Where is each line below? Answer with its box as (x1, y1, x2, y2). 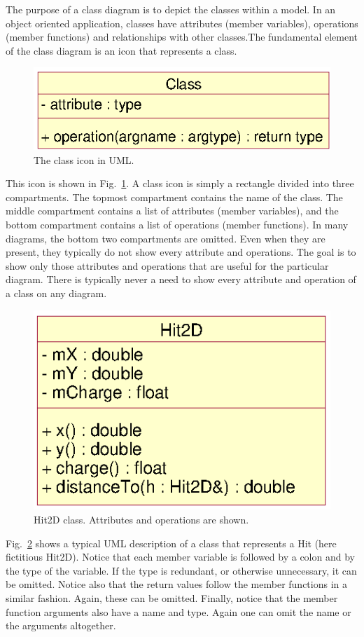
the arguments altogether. (6, 618, 116, 633)
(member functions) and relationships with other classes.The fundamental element (6, 29, 358, 44)
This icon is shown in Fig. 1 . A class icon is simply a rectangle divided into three (6, 176, 354, 191)
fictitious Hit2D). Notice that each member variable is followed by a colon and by (6, 549, 355, 564)
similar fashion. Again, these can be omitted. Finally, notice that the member (6, 591, 338, 605)
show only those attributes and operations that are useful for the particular (6, 258, 329, 273)
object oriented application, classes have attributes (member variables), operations (6, 15, 358, 30)
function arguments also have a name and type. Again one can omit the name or (6, 604, 351, 619)
